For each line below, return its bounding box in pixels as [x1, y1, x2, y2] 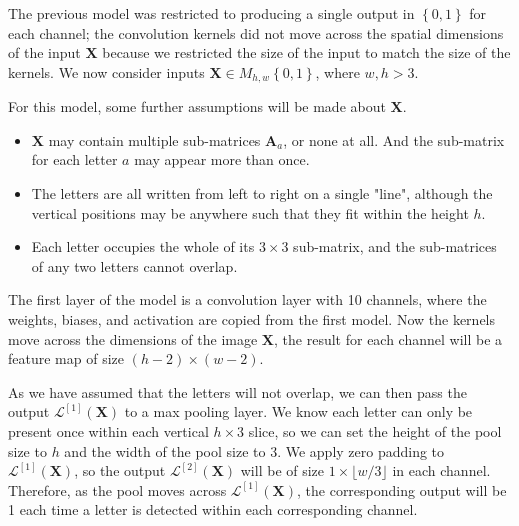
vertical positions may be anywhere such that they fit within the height [31, 202, 469, 223]
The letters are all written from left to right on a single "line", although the [31, 183, 493, 204]
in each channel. [392, 460, 491, 481]
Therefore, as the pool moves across [8, 479, 227, 500]
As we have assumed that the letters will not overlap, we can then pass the [8, 381, 467, 402]
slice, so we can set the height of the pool [248, 420, 502, 441]
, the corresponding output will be [297, 479, 507, 500]
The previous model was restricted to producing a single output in [8, 3, 415, 23]
